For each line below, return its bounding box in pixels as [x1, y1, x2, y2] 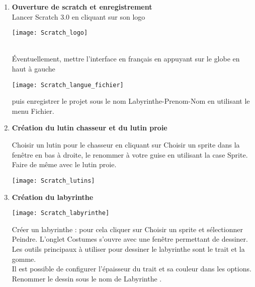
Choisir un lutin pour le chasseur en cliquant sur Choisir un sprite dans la [12, 139, 240, 150]
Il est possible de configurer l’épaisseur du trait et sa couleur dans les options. [12, 263, 251, 274]
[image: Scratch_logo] [12, 29, 88, 37]
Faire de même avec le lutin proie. [12, 159, 117, 170]
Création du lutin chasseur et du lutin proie [12, 122, 167, 133]
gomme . [12, 253, 36, 264]
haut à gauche [12, 63, 55, 74]
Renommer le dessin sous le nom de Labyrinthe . [12, 273, 162, 283]
